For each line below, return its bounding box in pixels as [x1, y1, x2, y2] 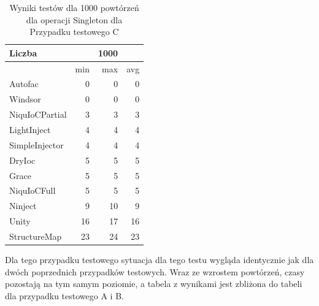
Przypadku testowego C [29, 25, 119, 38]
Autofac [9, 77, 39, 90]
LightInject [9, 123, 51, 136]
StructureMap [9, 229, 62, 242]
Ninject [9, 199, 37, 212]
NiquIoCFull [9, 184, 56, 197]
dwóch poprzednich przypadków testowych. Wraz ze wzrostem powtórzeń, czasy [5, 265, 305, 278]
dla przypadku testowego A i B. [5, 289, 124, 302]
